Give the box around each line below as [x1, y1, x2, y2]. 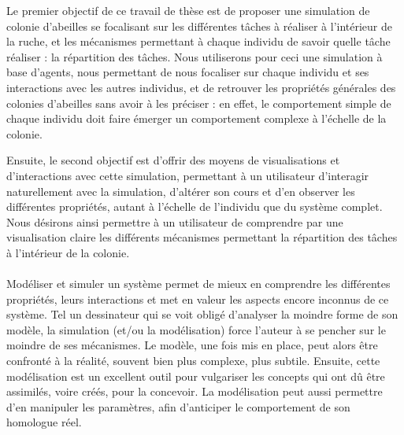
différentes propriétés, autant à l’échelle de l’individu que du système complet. [6, 198, 383, 215]
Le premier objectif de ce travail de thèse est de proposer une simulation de [6, 2, 370, 18]
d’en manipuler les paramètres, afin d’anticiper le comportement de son [6, 398, 350, 415]
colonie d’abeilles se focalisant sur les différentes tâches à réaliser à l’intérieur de [6, 17, 393, 34]
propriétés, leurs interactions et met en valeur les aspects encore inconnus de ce [6, 290, 389, 307]
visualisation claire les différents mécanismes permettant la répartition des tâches [6, 229, 398, 245]
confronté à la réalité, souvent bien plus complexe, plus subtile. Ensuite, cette [6, 352, 380, 369]
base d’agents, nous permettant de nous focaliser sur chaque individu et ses [6, 64, 369, 80]
